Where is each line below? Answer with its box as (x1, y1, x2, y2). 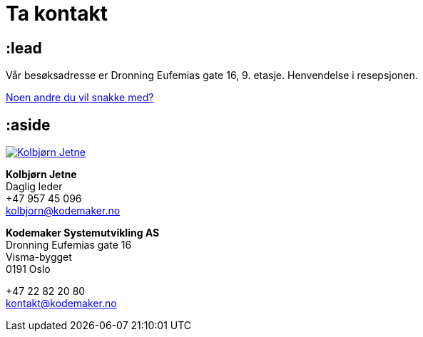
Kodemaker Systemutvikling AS (6, 227, 160, 239)
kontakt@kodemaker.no (6, 297, 117, 310)
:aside (6, 115, 51, 134)
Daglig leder (6, 180, 63, 193)
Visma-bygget (6, 251, 72, 264)
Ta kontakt (6, 1, 108, 26)
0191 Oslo (6, 263, 51, 276)
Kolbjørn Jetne (6, 168, 77, 181)
